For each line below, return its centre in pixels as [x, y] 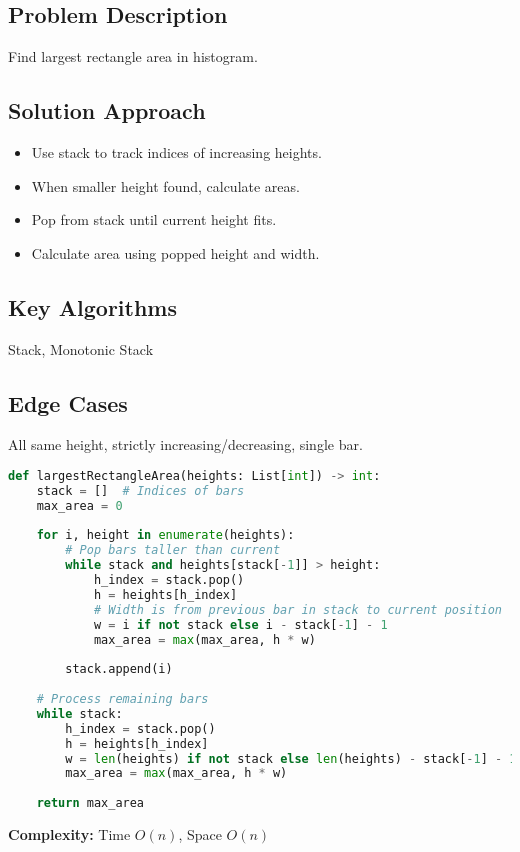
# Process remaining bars [122, 699]
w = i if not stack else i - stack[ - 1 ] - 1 [240, 624]
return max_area [90, 803]
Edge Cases [68, 402]
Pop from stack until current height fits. [154, 219]
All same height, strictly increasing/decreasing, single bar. [185, 444]
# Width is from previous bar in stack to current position [297, 609]
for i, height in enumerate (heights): [165, 535]
